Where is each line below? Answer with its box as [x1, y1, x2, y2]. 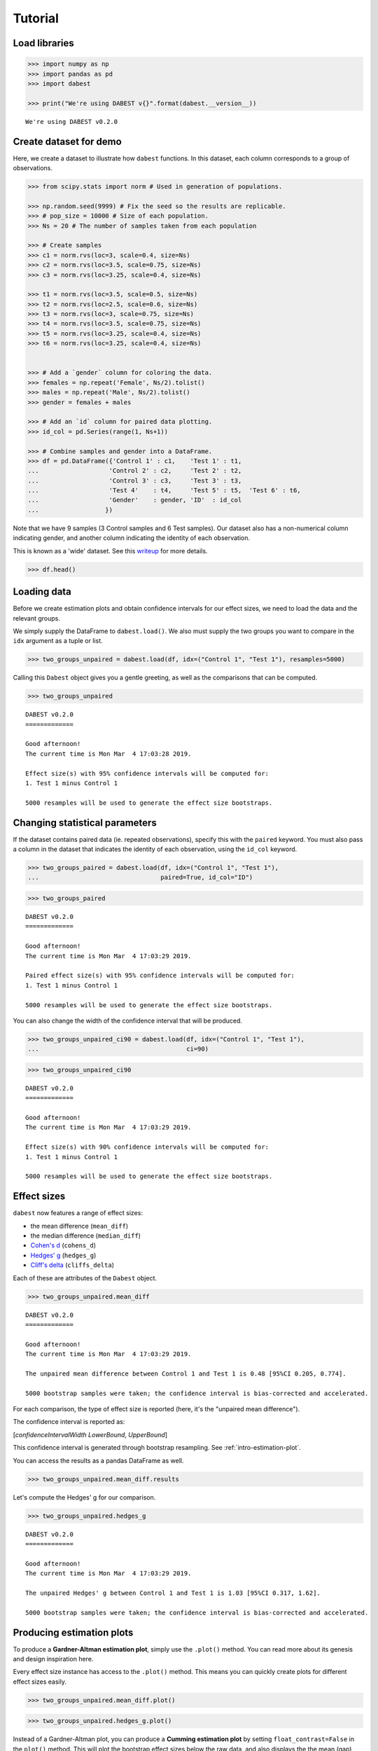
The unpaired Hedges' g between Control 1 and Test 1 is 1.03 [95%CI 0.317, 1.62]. [25, 1589, 321, 1597]
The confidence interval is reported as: [13, 1418, 125, 1426]
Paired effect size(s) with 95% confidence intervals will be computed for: [25, 971, 295, 980]
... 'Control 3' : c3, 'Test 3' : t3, [27, 476, 242, 485]
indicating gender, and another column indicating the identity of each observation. [13, 534, 251, 542]
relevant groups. [13, 614, 61, 623]
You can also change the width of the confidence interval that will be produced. [13, 1016, 243, 1025]
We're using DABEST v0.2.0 [25, 118, 118, 125]
